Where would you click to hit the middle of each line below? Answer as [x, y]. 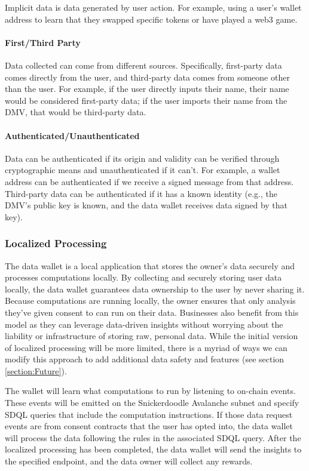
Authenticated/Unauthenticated [72, 135]
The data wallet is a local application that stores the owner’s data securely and [150, 265]
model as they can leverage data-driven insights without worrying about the [144, 324]
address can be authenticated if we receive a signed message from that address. [149, 181]
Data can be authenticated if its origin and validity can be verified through [142, 158]
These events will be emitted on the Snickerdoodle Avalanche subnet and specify [152, 403]
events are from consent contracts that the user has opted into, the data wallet [149, 426]
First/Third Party [43, 42]
